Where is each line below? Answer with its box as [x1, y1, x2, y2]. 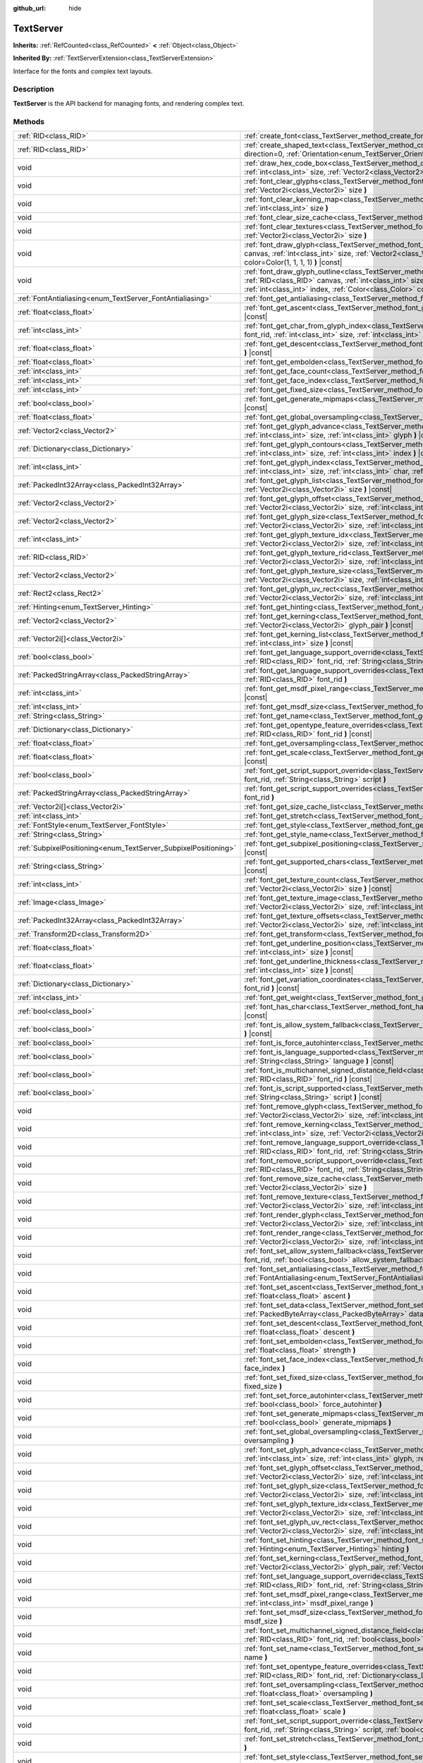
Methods [13, 116, 45, 126]
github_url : [13, 4, 46, 12]
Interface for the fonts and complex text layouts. [13, 67, 153, 75]
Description [13, 85, 54, 94]
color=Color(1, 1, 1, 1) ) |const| [244, 257, 343, 267]
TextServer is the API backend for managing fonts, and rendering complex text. [13, 99, 245, 107]
